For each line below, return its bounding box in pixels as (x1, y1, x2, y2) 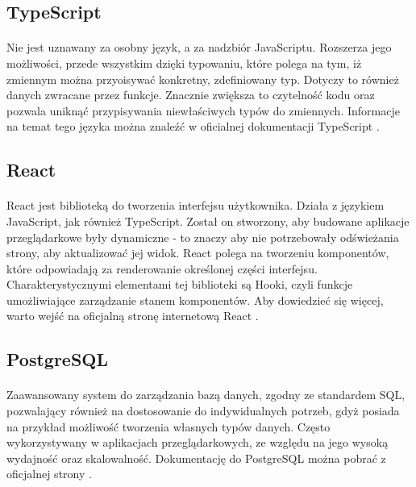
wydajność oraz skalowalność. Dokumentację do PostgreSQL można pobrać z (6, 449, 386, 466)
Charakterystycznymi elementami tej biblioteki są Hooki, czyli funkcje (6, 276, 353, 293)
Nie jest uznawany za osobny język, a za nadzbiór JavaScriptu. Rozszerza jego (6, 39, 392, 56)
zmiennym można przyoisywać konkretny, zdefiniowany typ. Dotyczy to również (6, 70, 399, 87)
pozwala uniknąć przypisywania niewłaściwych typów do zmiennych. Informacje (6, 102, 400, 119)
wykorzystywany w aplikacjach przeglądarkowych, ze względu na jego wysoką (6, 434, 389, 451)
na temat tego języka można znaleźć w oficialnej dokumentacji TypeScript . (6, 118, 380, 135)
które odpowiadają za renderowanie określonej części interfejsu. (6, 260, 318, 277)
